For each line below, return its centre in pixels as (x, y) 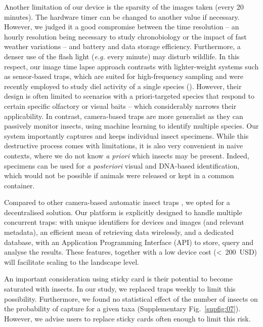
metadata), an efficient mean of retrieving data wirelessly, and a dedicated (119, 232)
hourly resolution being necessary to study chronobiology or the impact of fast (125, 36)
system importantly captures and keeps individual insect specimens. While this (126, 135)
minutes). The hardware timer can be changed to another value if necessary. (122, 16)
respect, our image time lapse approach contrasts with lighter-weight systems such (131, 66)
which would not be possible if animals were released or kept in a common (119, 175)
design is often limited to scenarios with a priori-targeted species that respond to (129, 96)
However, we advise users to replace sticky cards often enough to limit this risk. (127, 318)
